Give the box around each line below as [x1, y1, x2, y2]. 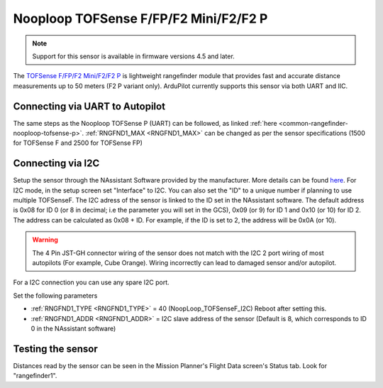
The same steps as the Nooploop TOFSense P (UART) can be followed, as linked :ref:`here [13, 119, 277, 127]
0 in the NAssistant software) [30, 324, 116, 333]
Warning [32, 235, 58, 244]
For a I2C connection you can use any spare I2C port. [13, 278, 170, 287]
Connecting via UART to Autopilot [13, 100, 166, 112]
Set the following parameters [13, 291, 98, 300]
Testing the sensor [13, 343, 99, 355]
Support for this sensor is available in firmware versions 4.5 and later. [32, 52, 235, 60]
